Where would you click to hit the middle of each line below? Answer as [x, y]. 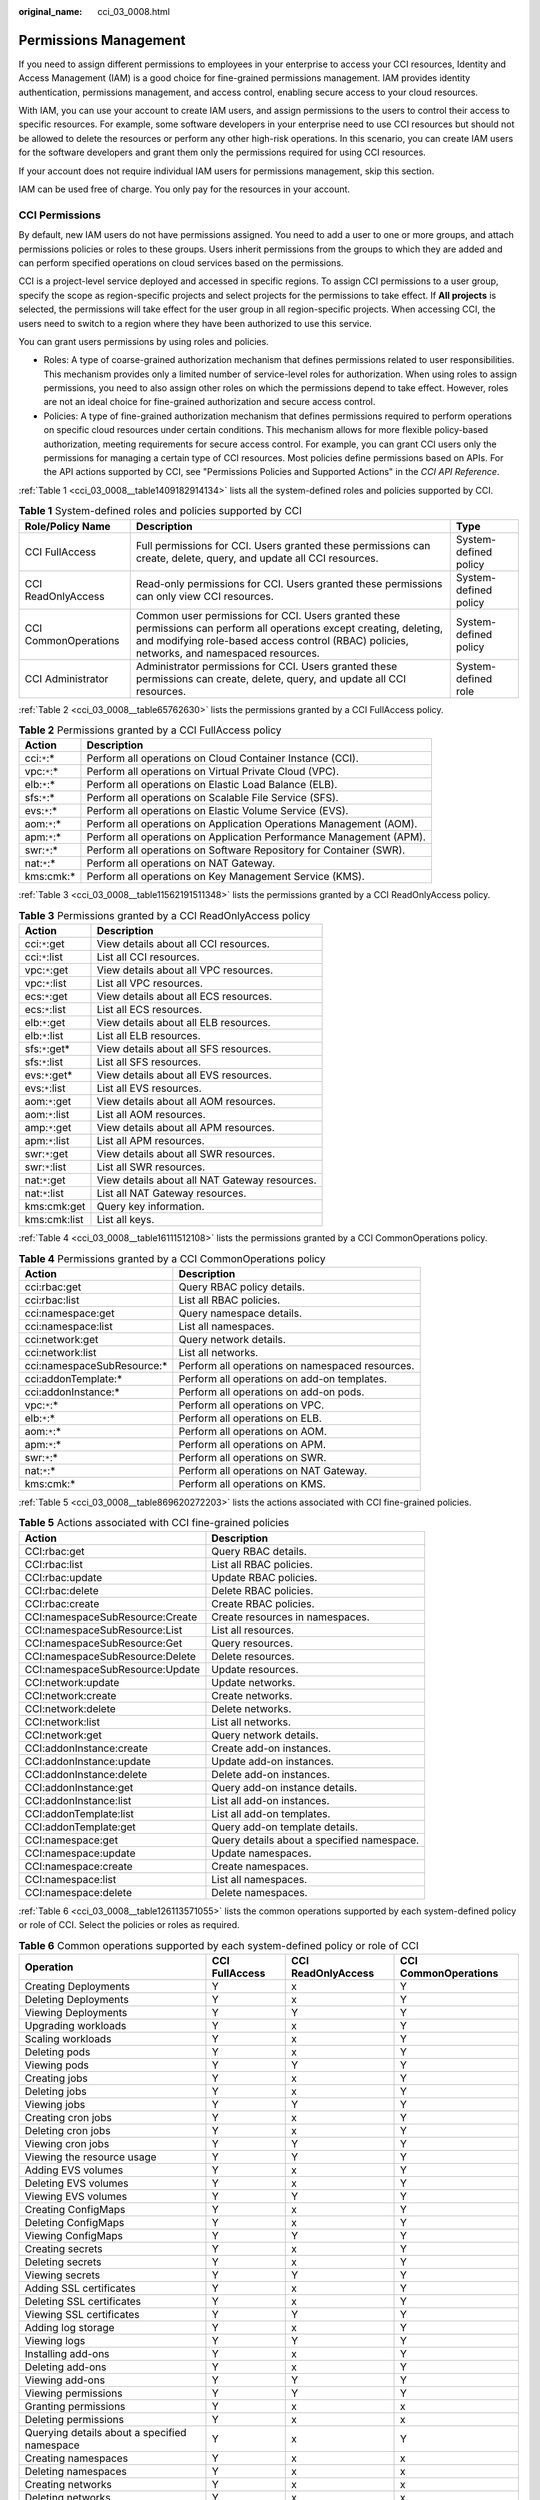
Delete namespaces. [259, 1892]
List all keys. [125, 1220]
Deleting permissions [74, 2419]
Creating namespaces [76, 2458]
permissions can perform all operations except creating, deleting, [289, 628]
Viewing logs [55, 2340]
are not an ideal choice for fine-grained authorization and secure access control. [209, 402]
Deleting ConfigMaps [74, 2222]
